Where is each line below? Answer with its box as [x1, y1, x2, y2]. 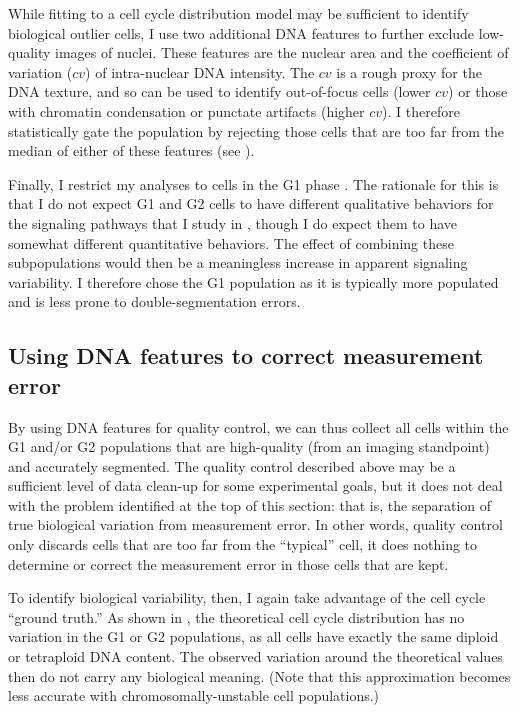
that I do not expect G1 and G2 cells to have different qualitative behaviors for [8, 193, 494, 214]
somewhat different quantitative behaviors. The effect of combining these [8, 232, 454, 253]
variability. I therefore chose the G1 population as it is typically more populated [8, 271, 499, 292]
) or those [448, 81, 508, 102]
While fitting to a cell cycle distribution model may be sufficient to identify [8, 3, 469, 23]
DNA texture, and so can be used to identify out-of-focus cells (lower [8, 81, 431, 102]
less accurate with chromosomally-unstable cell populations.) [8, 685, 380, 706]
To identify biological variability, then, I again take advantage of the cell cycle [8, 587, 486, 608]
